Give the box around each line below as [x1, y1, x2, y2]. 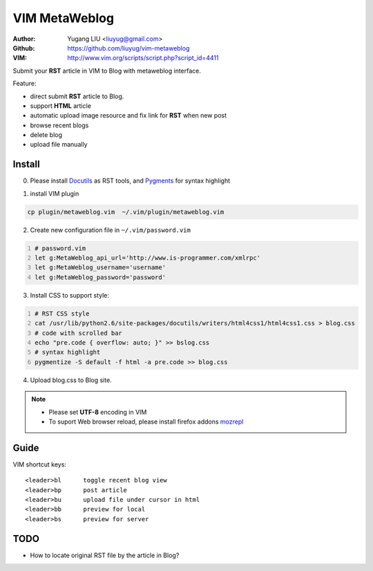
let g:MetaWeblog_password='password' [35, 273, 166, 281]
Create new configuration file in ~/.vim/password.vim [30, 226, 191, 234]
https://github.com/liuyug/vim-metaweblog [67, 44, 190, 52]
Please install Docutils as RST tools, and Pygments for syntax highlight [30, 176, 231, 185]
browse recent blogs [30, 121, 89, 129]
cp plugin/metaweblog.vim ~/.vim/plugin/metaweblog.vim [27, 208, 224, 216]
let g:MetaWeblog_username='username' [35, 264, 166, 271]
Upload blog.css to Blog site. [30, 376, 112, 384]
